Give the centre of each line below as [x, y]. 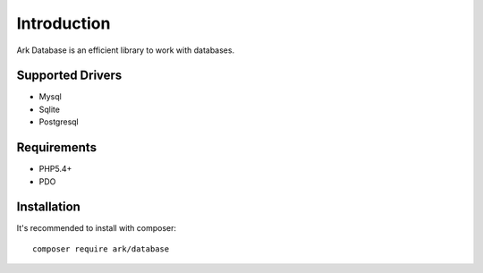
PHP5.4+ [55, 169]
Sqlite [49, 109]
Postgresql [59, 122]
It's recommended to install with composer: [97, 228]
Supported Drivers [69, 76]
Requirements [57, 148]
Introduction [64, 23]
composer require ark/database [101, 249]
